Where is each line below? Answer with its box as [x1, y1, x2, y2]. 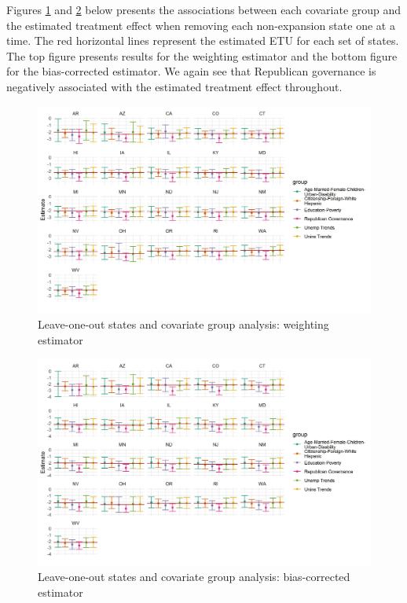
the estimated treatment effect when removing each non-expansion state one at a [6, 17, 395, 33]
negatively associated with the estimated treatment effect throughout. [6, 78, 343, 94]
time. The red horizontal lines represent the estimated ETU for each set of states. [6, 32, 399, 49]
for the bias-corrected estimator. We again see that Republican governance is [6, 63, 376, 79]
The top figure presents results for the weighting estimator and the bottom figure [6, 47, 398, 64]
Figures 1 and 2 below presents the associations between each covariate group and [6, 2, 401, 17]
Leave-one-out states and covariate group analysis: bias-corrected [38, 568, 350, 585]
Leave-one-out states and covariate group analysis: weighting [38, 315, 329, 332]
